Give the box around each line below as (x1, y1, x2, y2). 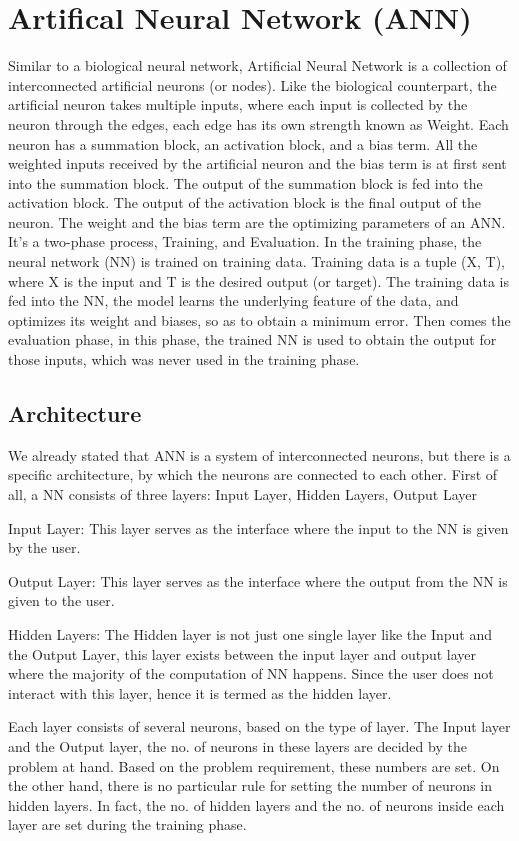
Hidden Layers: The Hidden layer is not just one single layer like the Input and (8, 623, 493, 644)
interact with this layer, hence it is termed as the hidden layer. (8, 682, 392, 703)
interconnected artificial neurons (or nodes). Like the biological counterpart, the (8, 74, 497, 95)
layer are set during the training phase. (8, 814, 247, 835)
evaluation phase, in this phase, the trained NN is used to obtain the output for (8, 329, 497, 350)
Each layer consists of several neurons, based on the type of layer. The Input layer (8, 716, 511, 737)
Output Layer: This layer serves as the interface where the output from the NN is (8, 570, 508, 591)
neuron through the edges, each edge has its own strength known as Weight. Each (8, 113, 509, 134)
